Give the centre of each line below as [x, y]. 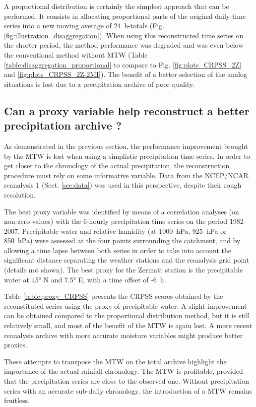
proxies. [16, 345]
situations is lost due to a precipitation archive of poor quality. [99, 84]
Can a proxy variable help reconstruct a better [127, 110]
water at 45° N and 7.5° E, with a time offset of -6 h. [85, 279]
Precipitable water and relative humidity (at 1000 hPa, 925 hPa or [124, 231]
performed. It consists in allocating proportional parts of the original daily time [125, 16]
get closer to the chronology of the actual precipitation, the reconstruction [117, 166]
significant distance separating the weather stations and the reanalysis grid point [127, 260]
